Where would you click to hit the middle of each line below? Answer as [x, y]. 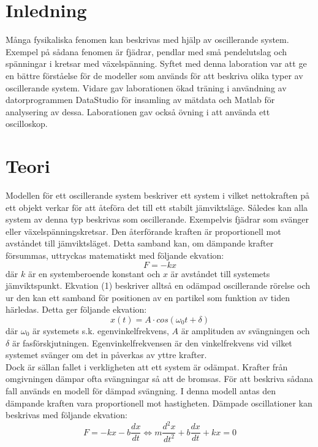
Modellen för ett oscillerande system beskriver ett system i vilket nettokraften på [158, 195]
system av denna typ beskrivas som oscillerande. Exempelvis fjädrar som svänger [157, 219]
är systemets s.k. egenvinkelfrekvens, [101, 330]
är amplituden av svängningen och [245, 330]
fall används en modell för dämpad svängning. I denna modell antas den [141, 390]
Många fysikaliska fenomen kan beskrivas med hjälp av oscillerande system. [147, 40]
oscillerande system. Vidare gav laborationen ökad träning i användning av [146, 87]
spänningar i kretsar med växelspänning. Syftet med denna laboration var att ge [156, 63]
